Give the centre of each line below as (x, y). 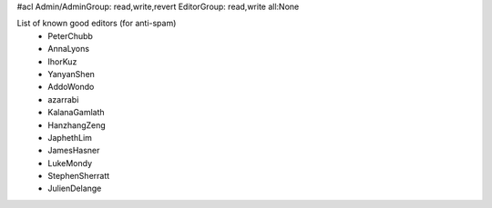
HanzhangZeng (77, 125)
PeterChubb (70, 35)
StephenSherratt (79, 176)
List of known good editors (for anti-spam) (97, 24)
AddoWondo (71, 87)
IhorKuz (62, 61)
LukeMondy (70, 163)
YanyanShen (72, 74)
